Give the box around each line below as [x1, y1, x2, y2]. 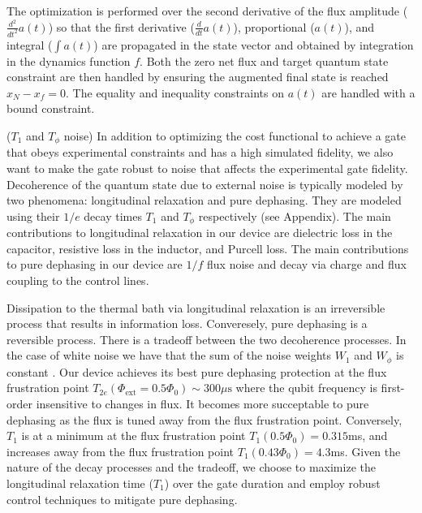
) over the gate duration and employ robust [164, 474, 381, 491]
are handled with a [321, 84, 416, 101]
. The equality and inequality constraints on [66, 84, 285, 101]
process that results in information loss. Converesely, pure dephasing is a [6, 315, 368, 332]
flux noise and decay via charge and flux [207, 256, 407, 273]
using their [6, 207, 60, 224]
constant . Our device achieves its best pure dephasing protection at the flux [6, 363, 387, 380]
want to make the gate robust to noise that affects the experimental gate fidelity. [6, 159, 408, 176]
